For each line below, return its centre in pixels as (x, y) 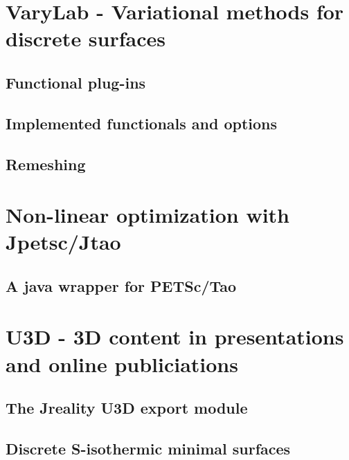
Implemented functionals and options (142, 123)
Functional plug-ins (76, 82)
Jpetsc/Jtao (63, 242)
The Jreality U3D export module (127, 408)
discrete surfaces (86, 38)
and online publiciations (122, 364)
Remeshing (46, 164)
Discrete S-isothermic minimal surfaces (148, 448)
